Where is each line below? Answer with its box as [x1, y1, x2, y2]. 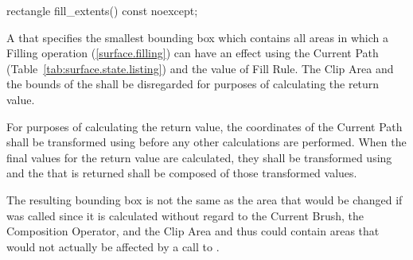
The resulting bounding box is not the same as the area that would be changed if [6, 191, 403, 208]
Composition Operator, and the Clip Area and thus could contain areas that [6, 223, 380, 239]
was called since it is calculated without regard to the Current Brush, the [6, 207, 364, 223]
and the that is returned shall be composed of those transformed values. [6, 165, 357, 181]
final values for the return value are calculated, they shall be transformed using [6, 149, 392, 165]
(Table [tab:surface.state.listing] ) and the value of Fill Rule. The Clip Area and [6, 60, 394, 76]
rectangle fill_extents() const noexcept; [6, 2, 198, 18]
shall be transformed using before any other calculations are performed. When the [6, 134, 407, 150]
